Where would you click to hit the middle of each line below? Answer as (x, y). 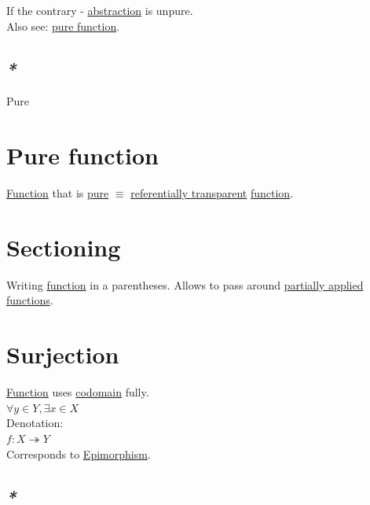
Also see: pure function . (63, 26)
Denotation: (35, 423)
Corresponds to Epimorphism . (79, 453)
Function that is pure (58, 193)
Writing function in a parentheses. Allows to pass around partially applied (185, 284)
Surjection (63, 354)
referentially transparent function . (212, 193)
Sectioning (64, 247)
